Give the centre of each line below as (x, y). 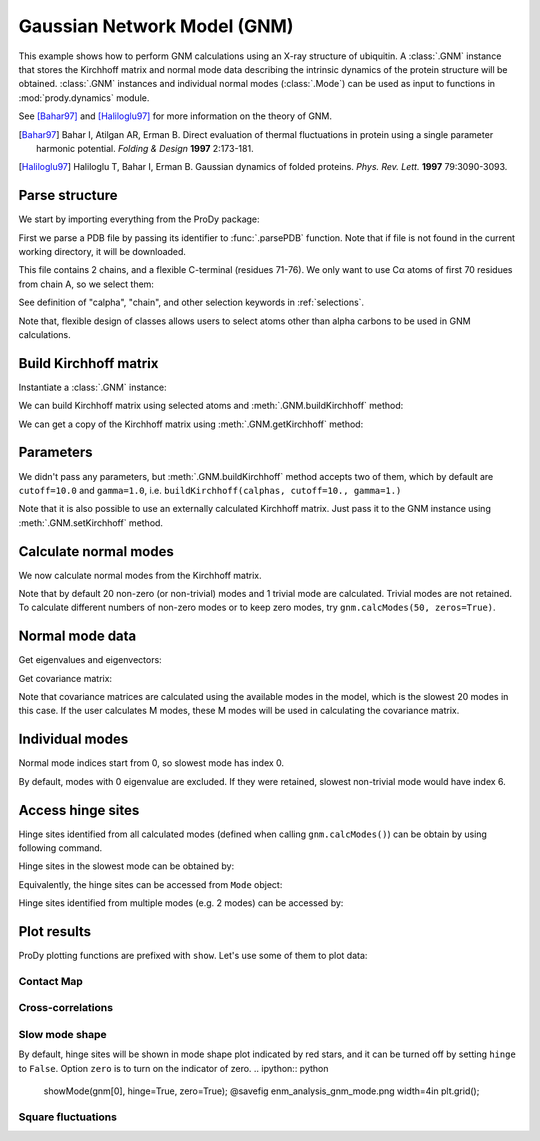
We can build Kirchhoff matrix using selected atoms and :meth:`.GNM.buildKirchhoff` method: (211, 406)
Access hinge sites (79, 810)
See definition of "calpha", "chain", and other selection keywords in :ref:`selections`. (191, 302)
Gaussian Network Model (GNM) (156, 26)
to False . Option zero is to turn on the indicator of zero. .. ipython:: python (173, 1068)
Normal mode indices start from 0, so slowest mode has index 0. (151, 763)
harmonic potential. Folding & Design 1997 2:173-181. (145, 148)
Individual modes (73, 739)
